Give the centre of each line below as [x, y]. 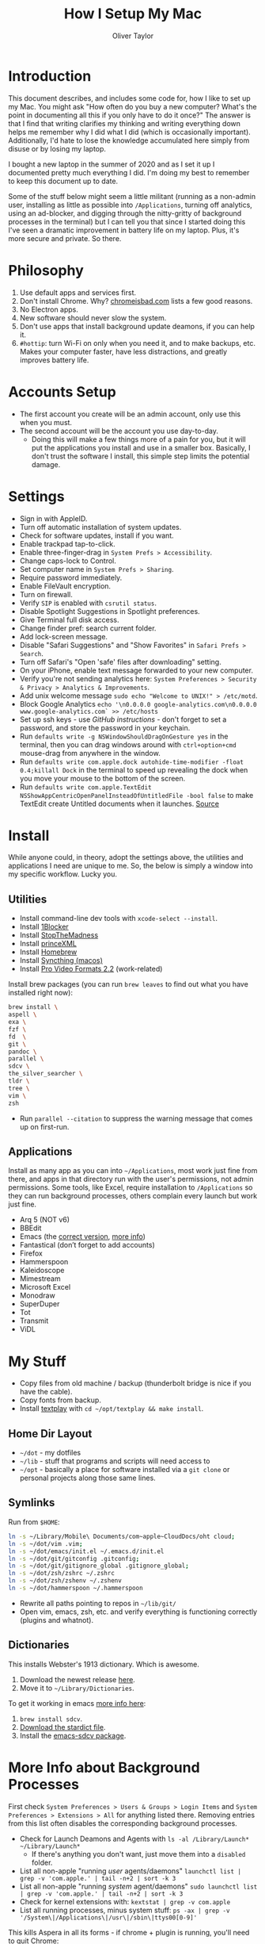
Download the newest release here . [78, 1679]
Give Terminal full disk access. [70, 619]
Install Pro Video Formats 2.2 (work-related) [91, 969]
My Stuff [38, 1361]
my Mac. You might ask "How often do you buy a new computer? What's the [132, 106]
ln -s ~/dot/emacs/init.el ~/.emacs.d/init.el [86, 1551]
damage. [46, 464]
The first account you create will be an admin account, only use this [130, 414]
